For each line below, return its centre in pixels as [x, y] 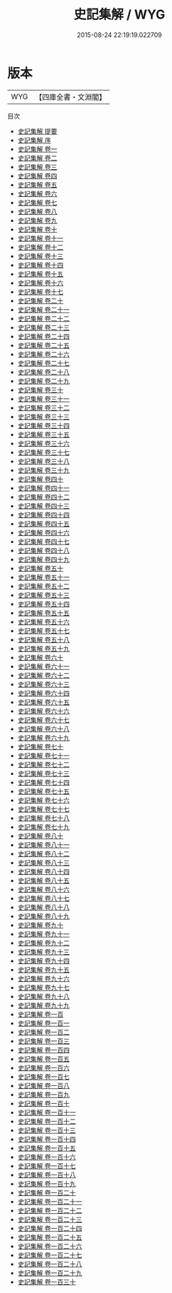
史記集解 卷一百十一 [47, 1112]
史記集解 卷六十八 [43, 729]
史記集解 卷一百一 [43, 1023]
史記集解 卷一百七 [43, 1076]
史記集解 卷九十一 [43, 934]
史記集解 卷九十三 [43, 952]
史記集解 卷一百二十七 [50, 1255]
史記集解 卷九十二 [43, 943]
